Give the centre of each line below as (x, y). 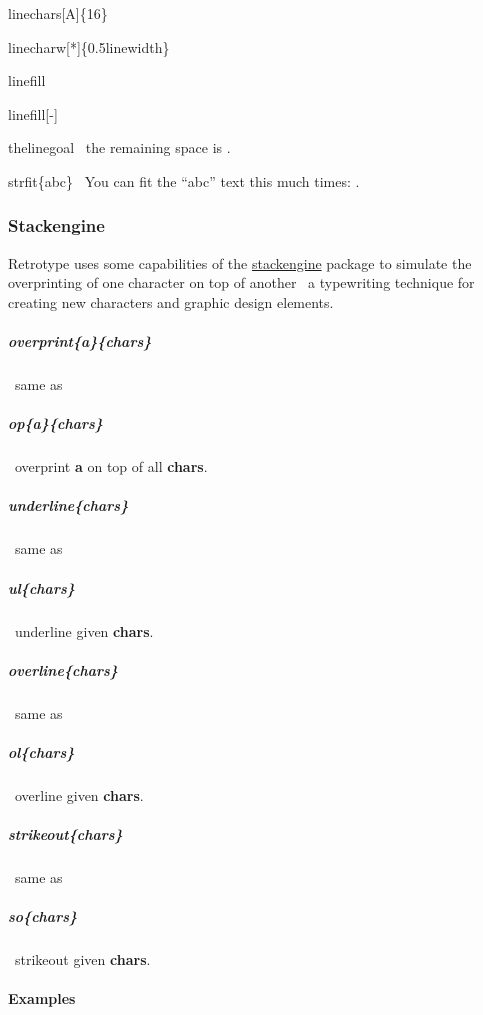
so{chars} (43, 916)
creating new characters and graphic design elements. (171, 301)
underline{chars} (68, 505)
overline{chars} (63, 669)
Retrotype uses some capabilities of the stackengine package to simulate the (240, 262)
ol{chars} (41, 751)
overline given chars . (79, 794)
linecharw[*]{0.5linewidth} (89, 46)
